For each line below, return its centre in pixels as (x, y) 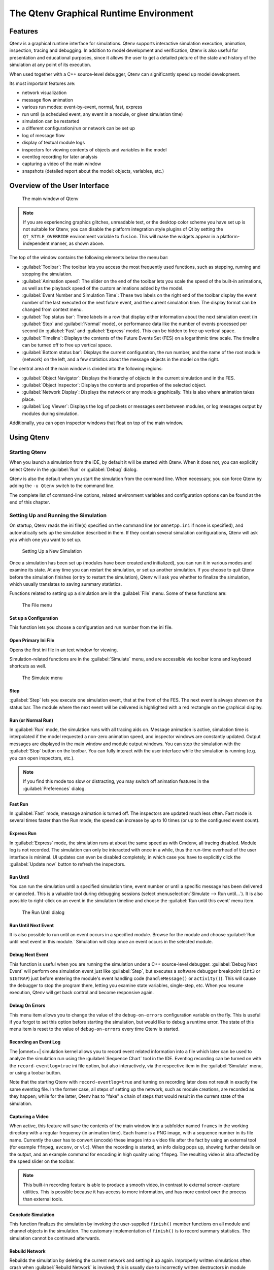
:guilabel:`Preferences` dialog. (54, 788)
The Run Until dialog (43, 912)
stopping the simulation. (47, 274)
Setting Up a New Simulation (52, 551)
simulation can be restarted (51, 121)
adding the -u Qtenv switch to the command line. (62, 486)
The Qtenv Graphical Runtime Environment (101, 13)
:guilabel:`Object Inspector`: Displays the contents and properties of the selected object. (114, 385)
